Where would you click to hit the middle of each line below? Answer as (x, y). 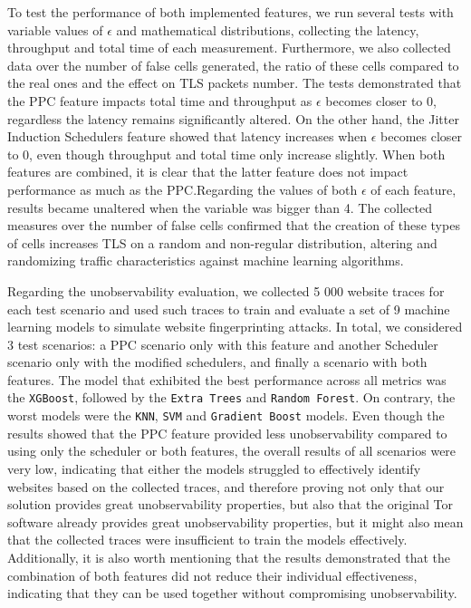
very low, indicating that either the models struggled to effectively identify (214, 468)
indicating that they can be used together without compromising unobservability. (232, 593)
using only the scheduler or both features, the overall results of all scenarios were (232, 451)
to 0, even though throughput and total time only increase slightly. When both (226, 154)
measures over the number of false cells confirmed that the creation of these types (234, 225)
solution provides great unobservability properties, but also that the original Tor (230, 504)
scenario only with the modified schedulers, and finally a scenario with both (217, 362)
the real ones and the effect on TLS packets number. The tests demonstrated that (235, 83)
